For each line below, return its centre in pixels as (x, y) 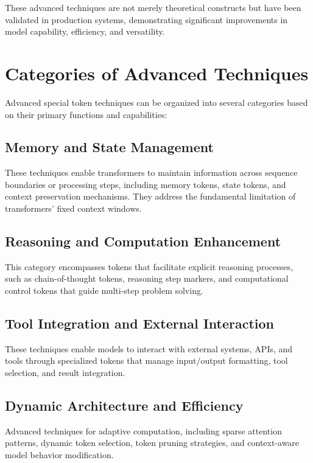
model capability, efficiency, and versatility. (85, 31)
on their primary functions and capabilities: (86, 114)
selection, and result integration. (65, 373)
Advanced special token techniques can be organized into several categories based (156, 102)
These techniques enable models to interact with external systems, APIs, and (149, 348)
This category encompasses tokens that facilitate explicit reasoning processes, (149, 266)
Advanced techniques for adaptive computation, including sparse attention (143, 430)
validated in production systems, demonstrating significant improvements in (146, 19)
